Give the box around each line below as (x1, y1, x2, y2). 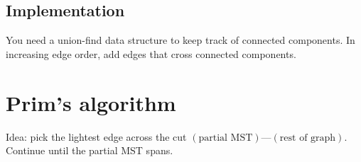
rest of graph (279, 132, 336, 143)
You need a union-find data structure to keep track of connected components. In (6, 33, 355, 47)
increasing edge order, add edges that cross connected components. (6, 46, 296, 61)
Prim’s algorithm (6, 88, 176, 117)
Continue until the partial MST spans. (6, 143, 173, 158)
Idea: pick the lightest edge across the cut (6, 129, 187, 144)
